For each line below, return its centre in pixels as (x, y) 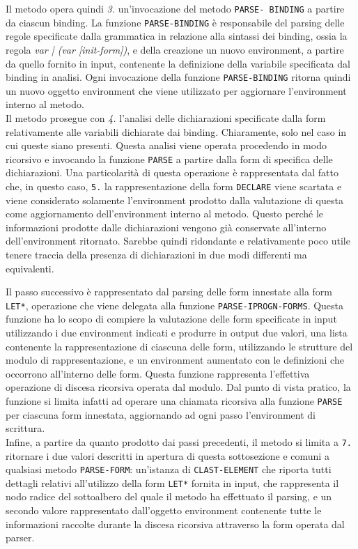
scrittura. (25, 428)
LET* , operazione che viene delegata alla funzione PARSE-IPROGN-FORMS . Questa (175, 305)
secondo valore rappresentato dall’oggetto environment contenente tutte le (164, 510)
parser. (20, 538)
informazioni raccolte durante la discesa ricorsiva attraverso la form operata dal (175, 524)
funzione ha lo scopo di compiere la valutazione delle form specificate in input (171, 319)
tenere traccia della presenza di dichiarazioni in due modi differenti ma (156, 254)
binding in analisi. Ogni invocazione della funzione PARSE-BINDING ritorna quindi (178, 77)
